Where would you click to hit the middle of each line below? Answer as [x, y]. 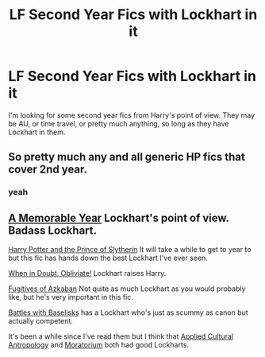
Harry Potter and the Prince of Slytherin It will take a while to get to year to [130, 250]
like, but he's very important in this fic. [71, 297]
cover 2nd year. [48, 170]
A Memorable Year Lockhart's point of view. [119, 217]
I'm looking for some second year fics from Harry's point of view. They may [132, 115]
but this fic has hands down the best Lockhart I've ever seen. [108, 258]
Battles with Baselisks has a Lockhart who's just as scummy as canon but [128, 312]
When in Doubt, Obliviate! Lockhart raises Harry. [87, 274]
